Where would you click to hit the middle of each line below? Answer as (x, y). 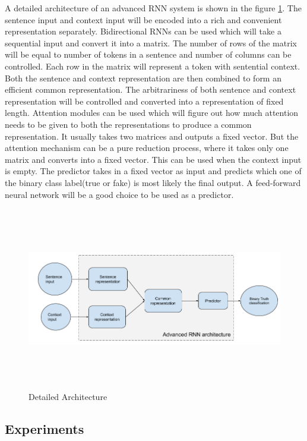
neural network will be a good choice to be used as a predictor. (119, 194)
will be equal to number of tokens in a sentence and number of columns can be (148, 54)
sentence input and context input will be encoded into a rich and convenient (143, 19)
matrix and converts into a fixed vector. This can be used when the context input (153, 159)
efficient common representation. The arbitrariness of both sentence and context (151, 89)
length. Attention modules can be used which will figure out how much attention (152, 113)
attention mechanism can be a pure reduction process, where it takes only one (147, 148)
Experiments (45, 429)
